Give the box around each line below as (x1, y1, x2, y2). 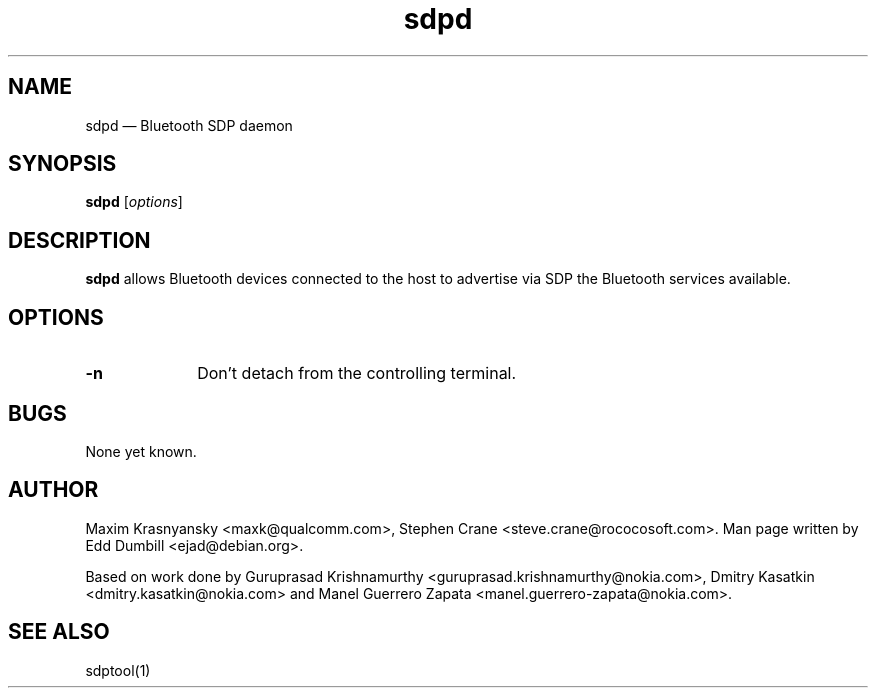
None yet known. (85, 442, 197, 460)
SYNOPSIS (8, 151, 117, 177)
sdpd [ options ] (85, 193, 183, 211)
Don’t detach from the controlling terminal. (197, 363, 517, 384)
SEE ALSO (8, 619, 110, 645)
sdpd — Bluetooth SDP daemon (85, 116, 293, 134)
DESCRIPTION (8, 227, 151, 253)
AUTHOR (8, 477, 99, 503)
